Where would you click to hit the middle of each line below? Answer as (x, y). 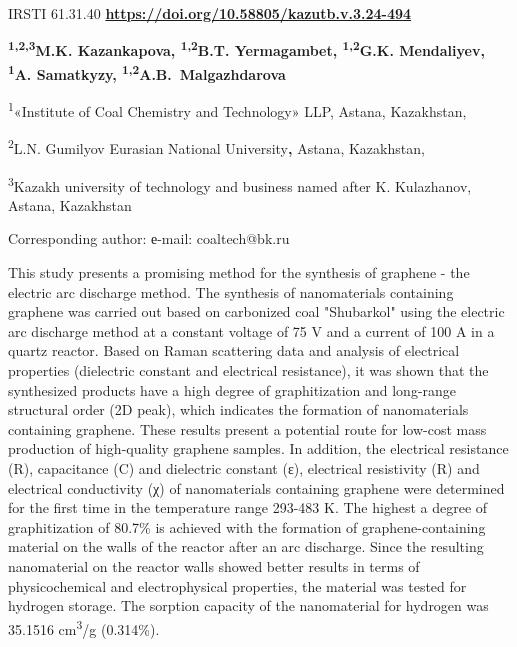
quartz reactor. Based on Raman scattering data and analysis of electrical (234, 350)
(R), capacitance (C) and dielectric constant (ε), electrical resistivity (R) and (244, 467)
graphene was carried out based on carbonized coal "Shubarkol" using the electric (256, 311)
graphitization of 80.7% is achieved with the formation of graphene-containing (247, 526)
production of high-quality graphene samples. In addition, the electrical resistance (258, 448)
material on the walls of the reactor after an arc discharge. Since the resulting (246, 546)
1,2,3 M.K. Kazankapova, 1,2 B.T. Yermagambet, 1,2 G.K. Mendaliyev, (246, 49)
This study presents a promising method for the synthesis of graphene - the (239, 272)
